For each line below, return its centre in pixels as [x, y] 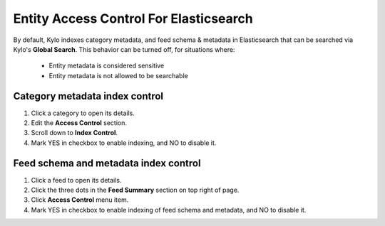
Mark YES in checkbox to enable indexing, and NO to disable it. [124, 143]
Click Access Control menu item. [80, 200]
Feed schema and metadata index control [107, 163]
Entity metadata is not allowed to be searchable [118, 75]
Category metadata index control [88, 96]
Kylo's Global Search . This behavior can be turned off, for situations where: [124, 49]
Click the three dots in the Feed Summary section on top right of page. [135, 190]
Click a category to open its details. [83, 113]
